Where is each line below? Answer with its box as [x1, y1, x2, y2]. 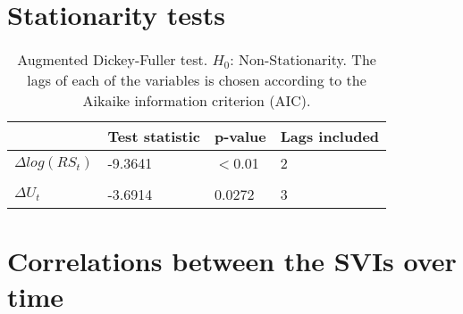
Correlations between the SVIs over [7, 243, 457, 279]
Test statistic [107, 126, 200, 147]
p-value [214, 126, 266, 147]
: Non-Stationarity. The [230, 49, 376, 70]
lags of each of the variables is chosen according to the [27, 70, 366, 91]
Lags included [280, 126, 380, 147]
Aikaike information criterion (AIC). [82, 90, 311, 112]
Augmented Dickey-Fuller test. [17, 49, 208, 70]
